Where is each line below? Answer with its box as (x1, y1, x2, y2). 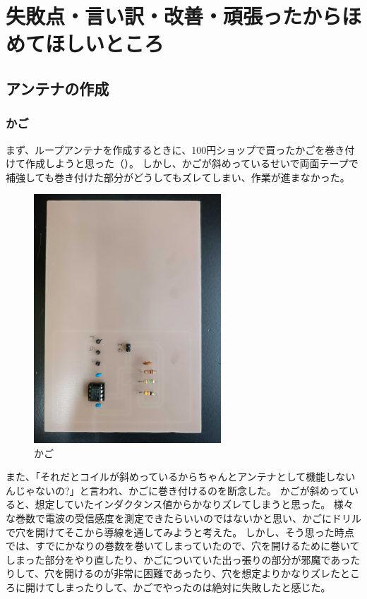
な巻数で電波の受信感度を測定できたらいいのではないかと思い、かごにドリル (6, 511, 361, 526)
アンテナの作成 (6, 77, 109, 99)
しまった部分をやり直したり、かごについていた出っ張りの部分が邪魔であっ (6, 552, 351, 567)
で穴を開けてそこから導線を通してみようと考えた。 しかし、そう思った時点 (6, 524, 354, 539)
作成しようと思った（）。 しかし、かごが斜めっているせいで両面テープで (25, 156, 359, 171)
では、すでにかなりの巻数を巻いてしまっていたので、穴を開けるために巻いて (6, 538, 360, 553)
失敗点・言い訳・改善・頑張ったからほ (6, 1, 362, 30)
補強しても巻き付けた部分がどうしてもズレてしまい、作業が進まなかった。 (6, 169, 350, 184)
